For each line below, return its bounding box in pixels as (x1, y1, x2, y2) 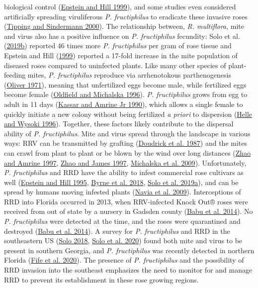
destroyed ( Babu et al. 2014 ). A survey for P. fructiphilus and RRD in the (4, 225, 230, 236)
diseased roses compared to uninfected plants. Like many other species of (4, 60, 226, 70)
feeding (4, 70, 26, 80)
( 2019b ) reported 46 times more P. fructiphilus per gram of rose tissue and (4, 40, 232, 51)
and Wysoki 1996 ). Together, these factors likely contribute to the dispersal (4, 118, 234, 129)
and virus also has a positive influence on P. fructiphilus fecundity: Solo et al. (4, 30, 240, 41)
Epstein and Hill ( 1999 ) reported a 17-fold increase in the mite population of (4, 50, 238, 60)
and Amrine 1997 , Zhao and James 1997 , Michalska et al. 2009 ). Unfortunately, (4, 157, 247, 168)
